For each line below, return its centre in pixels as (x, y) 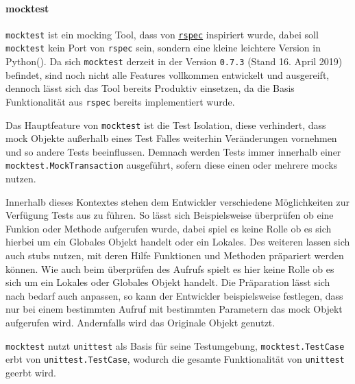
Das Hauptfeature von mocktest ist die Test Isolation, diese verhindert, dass (166, 124)
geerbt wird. (31, 372)
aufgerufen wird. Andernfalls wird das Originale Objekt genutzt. (140, 323)
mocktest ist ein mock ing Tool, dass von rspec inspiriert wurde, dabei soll (162, 34)
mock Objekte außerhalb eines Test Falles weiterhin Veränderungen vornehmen (171, 138)
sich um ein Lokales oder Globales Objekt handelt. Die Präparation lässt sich (168, 282)
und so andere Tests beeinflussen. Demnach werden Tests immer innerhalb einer (173, 151)
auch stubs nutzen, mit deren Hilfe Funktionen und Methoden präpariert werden (175, 255)
